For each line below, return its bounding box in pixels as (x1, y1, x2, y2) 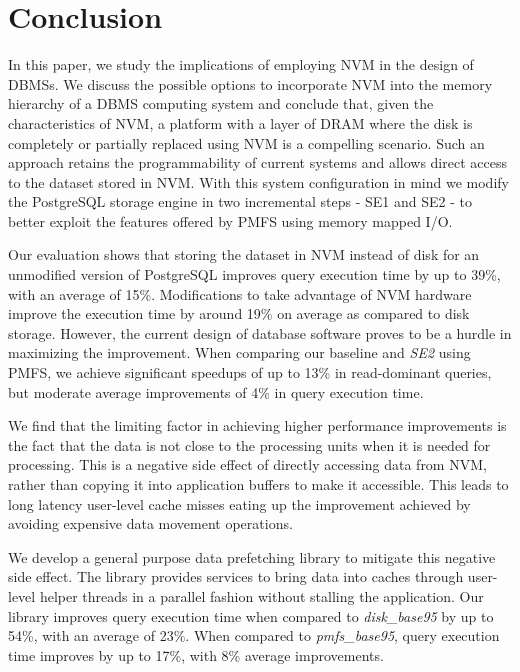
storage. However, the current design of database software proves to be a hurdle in (8, 322, 512, 343)
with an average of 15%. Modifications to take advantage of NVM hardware (8, 283, 472, 304)
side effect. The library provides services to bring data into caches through (8, 566, 464, 587)
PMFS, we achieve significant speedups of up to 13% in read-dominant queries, (8, 362, 492, 383)
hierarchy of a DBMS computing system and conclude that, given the (8, 93, 434, 114)
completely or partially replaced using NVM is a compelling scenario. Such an (8, 132, 485, 153)
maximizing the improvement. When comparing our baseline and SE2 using (8, 342, 471, 363)
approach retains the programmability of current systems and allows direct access (8, 152, 507, 173)
